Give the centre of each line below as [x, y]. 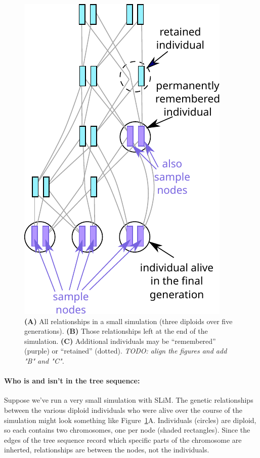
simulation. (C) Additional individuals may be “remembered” [120, 341]
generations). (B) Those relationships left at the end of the [116, 331]
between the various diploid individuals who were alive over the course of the [123, 410]
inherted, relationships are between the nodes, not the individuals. [107, 450]
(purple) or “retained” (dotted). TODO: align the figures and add [126, 351]
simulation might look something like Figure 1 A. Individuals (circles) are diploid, [130, 420]
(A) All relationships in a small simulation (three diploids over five [128, 321]
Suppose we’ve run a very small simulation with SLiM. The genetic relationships [129, 400]
